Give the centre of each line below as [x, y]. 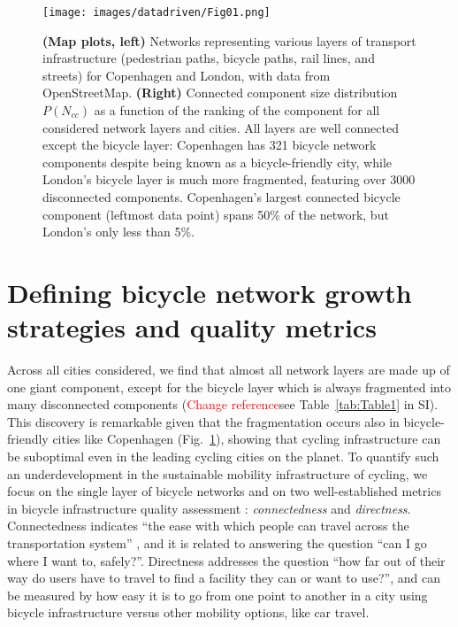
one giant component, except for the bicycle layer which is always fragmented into [229, 387]
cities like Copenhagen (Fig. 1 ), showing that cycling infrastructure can [247, 439]
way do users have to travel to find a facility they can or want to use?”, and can [224, 578]
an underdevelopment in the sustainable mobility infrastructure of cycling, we [218, 473]
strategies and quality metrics [192, 327]
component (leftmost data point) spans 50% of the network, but [216, 214]
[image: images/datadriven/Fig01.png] [156, 12]
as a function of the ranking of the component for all [237, 110]
